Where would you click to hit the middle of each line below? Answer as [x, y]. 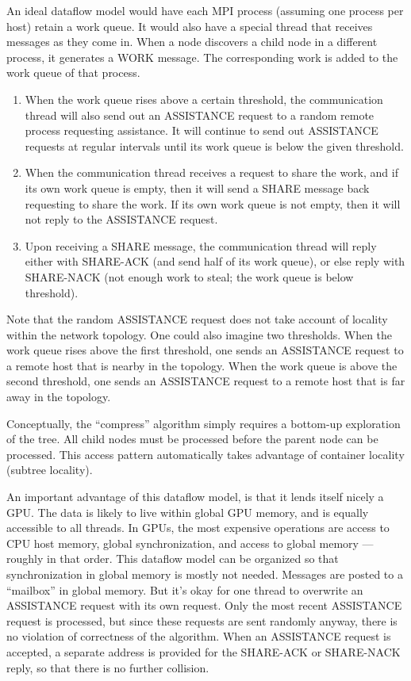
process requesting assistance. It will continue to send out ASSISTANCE [202, 130]
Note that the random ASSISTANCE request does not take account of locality [197, 319]
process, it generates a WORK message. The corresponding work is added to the [202, 57]
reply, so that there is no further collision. [108, 667]
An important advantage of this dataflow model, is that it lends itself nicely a [195, 497]
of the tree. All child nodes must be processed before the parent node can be [192, 439]
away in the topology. [59, 397]
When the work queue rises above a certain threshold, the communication [204, 99]
